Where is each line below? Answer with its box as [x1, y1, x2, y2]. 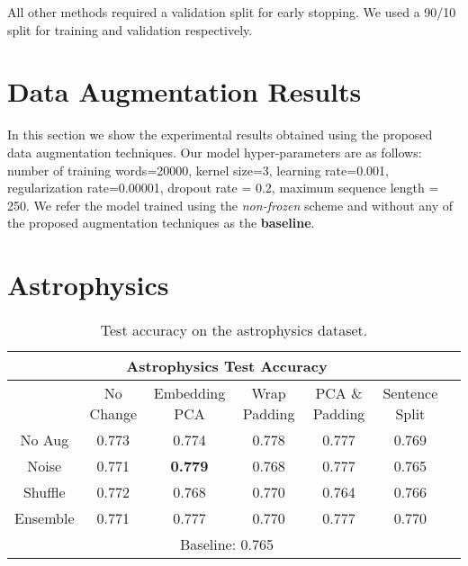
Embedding [153, 382, 226, 403]
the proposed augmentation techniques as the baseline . [7, 213, 315, 232]
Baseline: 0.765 [180, 534, 274, 554]
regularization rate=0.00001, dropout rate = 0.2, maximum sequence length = [7, 178, 439, 197]
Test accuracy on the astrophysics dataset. [100, 319, 368, 340]
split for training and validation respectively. [7, 20, 253, 39]
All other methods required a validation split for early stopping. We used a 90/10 [7, 3, 456, 21]
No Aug [20, 429, 69, 450]
